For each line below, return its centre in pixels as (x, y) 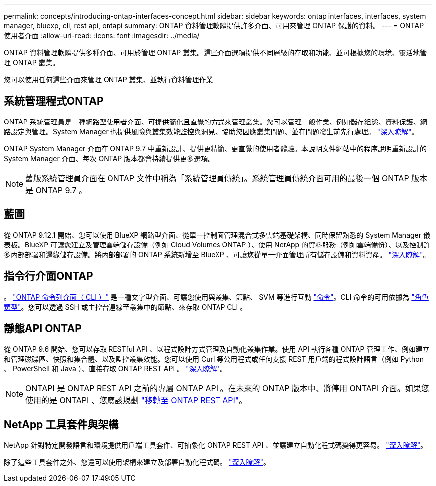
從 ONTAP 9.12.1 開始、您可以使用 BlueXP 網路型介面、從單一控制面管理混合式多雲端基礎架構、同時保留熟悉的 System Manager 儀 (217, 235)
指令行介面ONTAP (49, 276)
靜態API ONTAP (43, 328)
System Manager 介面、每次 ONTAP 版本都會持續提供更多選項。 (109, 158)
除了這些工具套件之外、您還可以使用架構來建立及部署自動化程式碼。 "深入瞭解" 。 (137, 462)
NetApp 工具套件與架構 (61, 424)
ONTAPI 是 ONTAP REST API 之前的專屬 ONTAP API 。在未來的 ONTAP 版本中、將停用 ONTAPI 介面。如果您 (227, 389)
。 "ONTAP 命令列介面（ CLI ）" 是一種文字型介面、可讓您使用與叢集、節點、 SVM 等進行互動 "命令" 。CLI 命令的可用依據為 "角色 (216, 297)
